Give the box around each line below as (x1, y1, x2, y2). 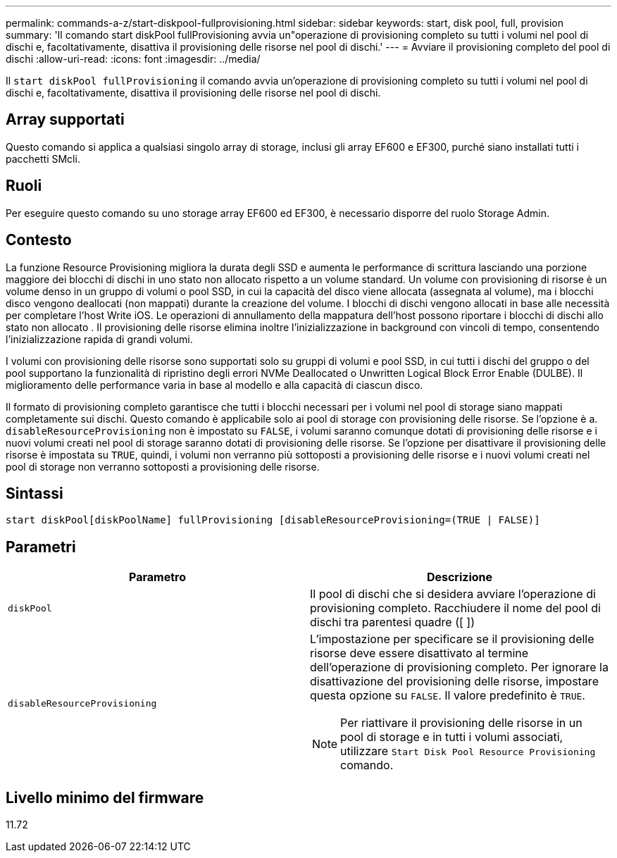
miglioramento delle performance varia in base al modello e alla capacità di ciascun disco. (6, 378, 423, 391)
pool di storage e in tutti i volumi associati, (340, 730, 563, 745)
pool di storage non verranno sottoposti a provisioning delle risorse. (6, 460, 320, 473)
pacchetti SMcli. (6, 152, 80, 165)
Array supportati (6, 111, 125, 129)
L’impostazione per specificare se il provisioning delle (310, 632, 594, 647)
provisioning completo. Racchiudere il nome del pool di (310, 601, 601, 616)
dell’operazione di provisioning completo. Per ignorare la (310, 660, 609, 675)
